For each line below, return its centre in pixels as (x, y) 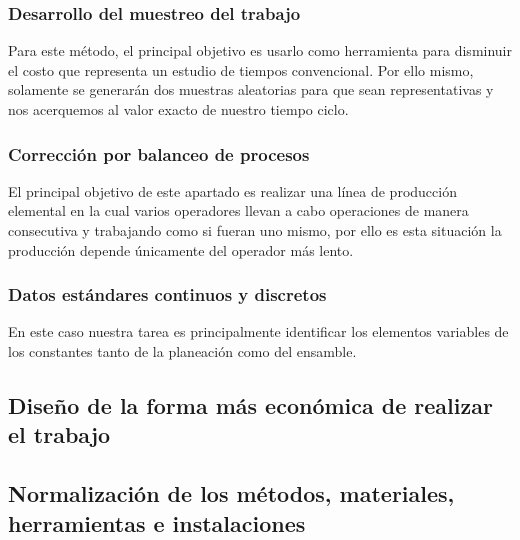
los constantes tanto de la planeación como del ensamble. (182, 351)
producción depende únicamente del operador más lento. (181, 249)
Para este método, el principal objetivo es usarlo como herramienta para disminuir (260, 50)
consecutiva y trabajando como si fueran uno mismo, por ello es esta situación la (255, 230)
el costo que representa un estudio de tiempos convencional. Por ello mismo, (241, 69)
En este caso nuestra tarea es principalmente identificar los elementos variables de (258, 331)
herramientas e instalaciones (157, 522)
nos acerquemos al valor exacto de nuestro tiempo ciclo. (178, 109)
